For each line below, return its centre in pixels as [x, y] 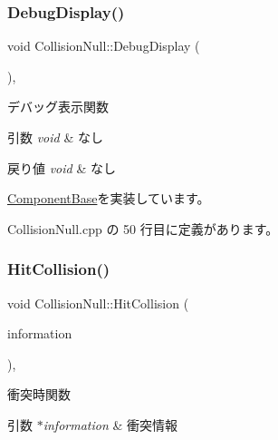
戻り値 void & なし [62, 167]
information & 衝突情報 [110, 424]
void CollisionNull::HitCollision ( [98, 303]
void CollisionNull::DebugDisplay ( [104, 46]
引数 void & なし [55, 137]
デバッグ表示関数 [58, 107]
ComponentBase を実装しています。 [109, 198]
